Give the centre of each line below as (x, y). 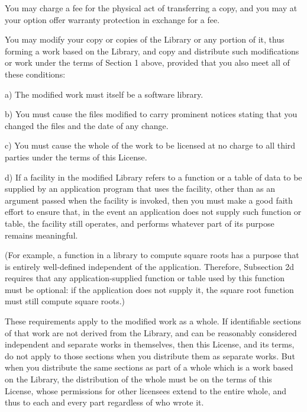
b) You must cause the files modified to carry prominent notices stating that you (151, 114)
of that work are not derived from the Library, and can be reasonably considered (151, 332)
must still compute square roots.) (65, 301)
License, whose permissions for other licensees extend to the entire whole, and (146, 390)
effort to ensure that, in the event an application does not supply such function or (153, 212)
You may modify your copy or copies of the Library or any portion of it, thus (145, 39)
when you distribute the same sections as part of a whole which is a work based (149, 367)
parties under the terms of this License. (76, 157)
